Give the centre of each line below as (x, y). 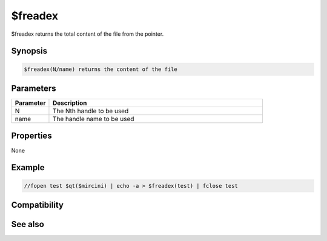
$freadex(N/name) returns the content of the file (101, 69)
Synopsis (29, 51)
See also (28, 224)
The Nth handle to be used (91, 111)
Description (70, 103)
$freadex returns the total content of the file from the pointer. (88, 34)
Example (28, 167)
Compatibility (37, 205)
